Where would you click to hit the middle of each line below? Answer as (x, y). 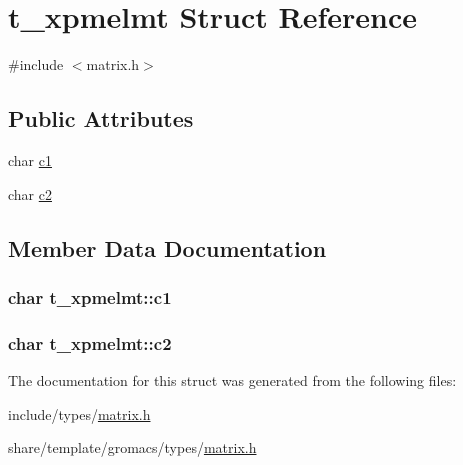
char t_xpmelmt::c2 (90, 342)
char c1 (30, 159)
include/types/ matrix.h (79, 413)
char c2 (30, 193)
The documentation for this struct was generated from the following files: (232, 379)
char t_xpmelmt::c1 (90, 296)
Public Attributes (101, 118)
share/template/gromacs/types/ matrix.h (132, 447)
